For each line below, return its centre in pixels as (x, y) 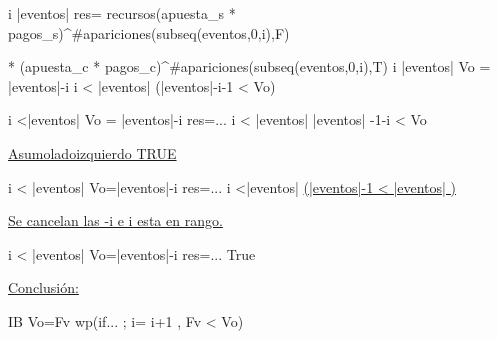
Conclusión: (43, 287)
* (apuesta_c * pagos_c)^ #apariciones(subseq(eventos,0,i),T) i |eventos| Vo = (249, 66)
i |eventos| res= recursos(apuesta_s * (122, 13)
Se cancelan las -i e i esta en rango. (115, 220)
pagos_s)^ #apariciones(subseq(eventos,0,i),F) (149, 32)
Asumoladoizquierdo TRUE (92, 152)
